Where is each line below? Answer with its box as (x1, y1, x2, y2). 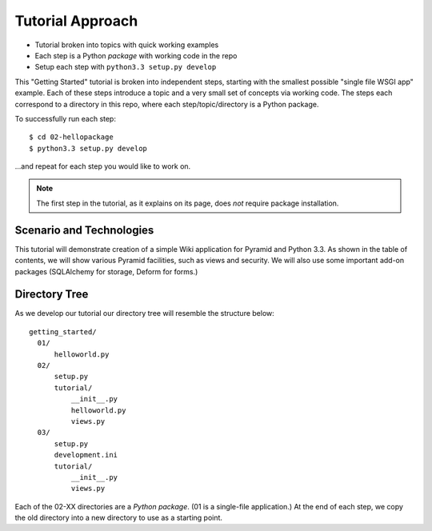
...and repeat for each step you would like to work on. (14, 162, 191, 171)
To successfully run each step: (14, 114, 116, 123)
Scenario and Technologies (14, 223, 154, 237)
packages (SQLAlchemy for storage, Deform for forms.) (14, 266, 198, 276)
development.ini (54, 450, 118, 460)
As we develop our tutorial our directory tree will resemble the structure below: (14, 309, 275, 318)
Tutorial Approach (14, 12, 138, 30)
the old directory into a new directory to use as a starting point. (14, 513, 223, 523)
